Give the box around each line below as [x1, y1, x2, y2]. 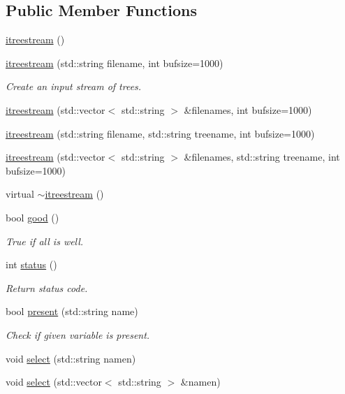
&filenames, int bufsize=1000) [184, 102, 312, 117]
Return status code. [6, 280, 88, 295]
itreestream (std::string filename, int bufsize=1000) [6, 55, 223, 70]
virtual [6, 187, 34, 201]
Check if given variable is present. [6, 327, 150, 342]
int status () [6, 257, 57, 272]
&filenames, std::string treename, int [184, 149, 340, 164]
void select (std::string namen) [6, 351, 136, 365]
